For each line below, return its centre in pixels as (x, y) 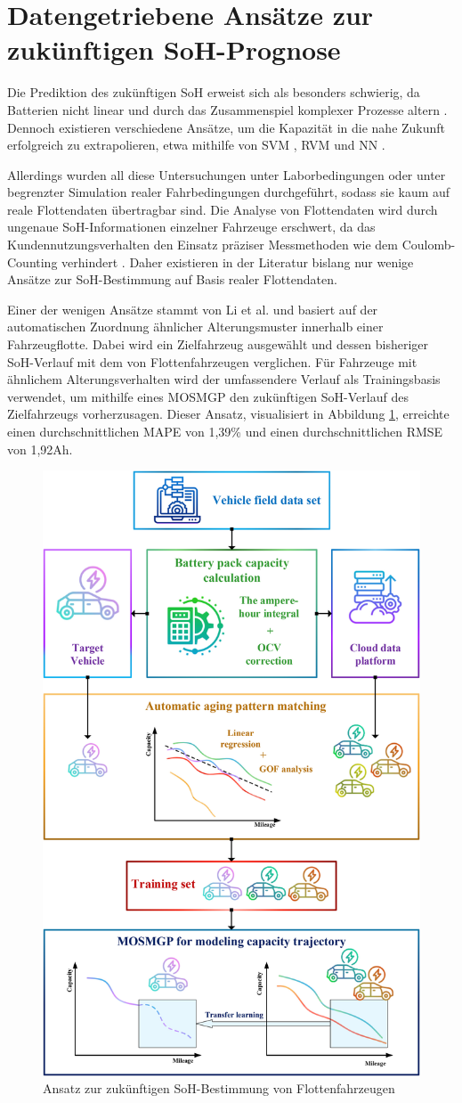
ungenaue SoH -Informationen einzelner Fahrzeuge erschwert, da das (191, 227)
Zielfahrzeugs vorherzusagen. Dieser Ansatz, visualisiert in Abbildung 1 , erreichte (228, 414)
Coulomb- (429, 245)
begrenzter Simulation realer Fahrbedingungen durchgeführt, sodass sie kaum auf (229, 192)
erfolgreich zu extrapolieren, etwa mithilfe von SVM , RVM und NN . (196, 145)
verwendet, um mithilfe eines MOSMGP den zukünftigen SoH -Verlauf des (208, 396)
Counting (32, 261)
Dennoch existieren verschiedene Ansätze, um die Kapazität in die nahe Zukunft (227, 127)
